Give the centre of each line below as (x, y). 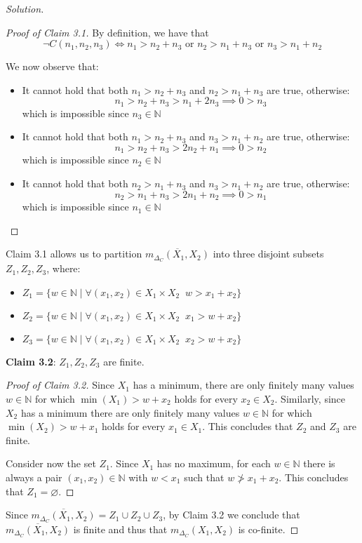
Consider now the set (51, 463)
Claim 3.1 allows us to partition (74, 254)
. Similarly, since (310, 398)
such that (204, 477)
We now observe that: (52, 66)
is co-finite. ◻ (268, 529)
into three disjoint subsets (268, 254)
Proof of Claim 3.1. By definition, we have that (107, 32)
